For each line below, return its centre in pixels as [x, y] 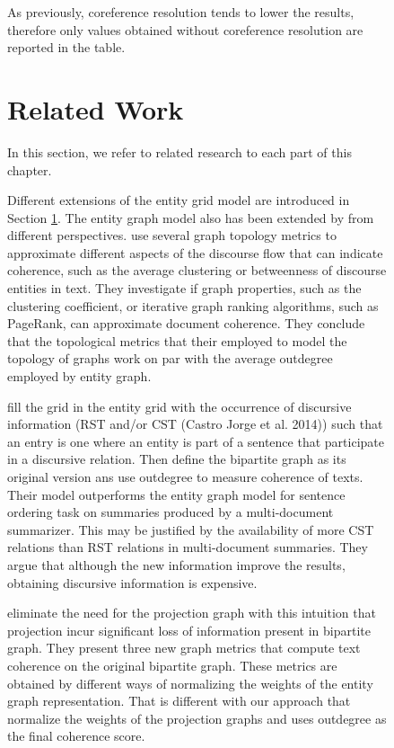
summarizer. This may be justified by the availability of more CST [191, 529]
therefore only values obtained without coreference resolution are [185, 29]
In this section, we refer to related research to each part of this [179, 151]
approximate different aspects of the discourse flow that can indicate [195, 252]
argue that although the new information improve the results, [176, 564]
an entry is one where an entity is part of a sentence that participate [196, 441]
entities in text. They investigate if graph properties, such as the [184, 288]
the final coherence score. [76, 736]
